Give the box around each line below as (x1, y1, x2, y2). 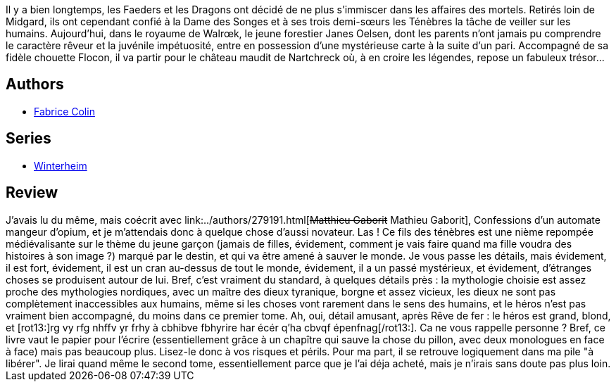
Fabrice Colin (34, 105, 95, 118)
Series (6, 129, 51, 148)
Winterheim (34, 159, 87, 172)
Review (6, 184, 58, 202)
